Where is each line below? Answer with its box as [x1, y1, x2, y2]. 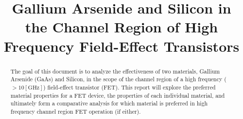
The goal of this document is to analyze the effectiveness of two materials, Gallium [10, 67, 220, 75]
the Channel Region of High [25, 17, 218, 37]
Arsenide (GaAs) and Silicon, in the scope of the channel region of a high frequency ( [10, 75, 226, 83]
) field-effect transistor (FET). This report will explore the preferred [43, 83, 216, 91]
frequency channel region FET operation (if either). [10, 107, 141, 115]
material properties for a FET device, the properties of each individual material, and [10, 91, 225, 99]
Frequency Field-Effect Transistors [3, 36, 240, 56]
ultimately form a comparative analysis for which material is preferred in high [10, 99, 208, 107]
